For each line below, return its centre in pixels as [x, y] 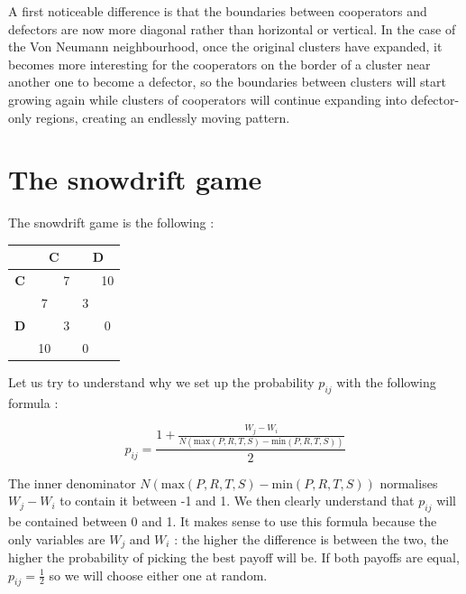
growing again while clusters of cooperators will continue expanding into [208, 99]
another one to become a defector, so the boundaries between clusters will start [227, 82]
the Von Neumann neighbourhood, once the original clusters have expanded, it [225, 46]
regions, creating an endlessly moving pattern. [163, 117]
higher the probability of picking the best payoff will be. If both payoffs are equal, [234, 557]
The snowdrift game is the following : [111, 223]
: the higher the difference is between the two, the [311, 538]
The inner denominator [72, 483]
